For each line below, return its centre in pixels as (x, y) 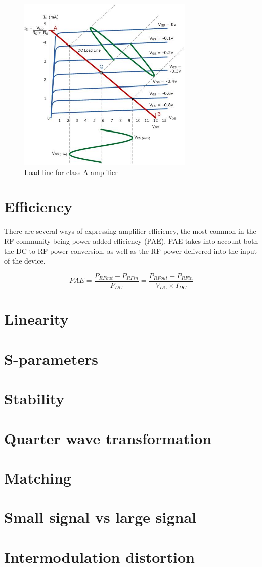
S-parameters (51, 358)
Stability (34, 398)
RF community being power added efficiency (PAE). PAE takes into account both (131, 241)
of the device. (25, 261)
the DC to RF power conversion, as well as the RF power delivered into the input (130, 251)
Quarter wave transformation (108, 438)
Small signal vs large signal (100, 517)
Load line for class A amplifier (71, 172)
